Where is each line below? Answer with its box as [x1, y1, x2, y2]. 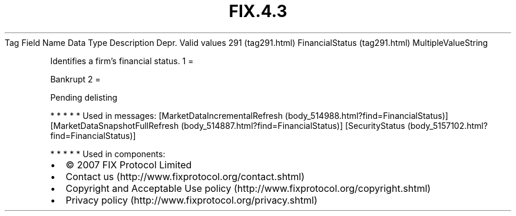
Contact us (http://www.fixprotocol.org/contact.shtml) [65, 170, 305, 182]
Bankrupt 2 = [50, 74, 101, 84]
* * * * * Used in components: [50, 148, 166, 159]
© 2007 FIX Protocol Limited [65, 158, 192, 171]
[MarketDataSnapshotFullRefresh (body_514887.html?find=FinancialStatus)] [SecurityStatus [50, 120, 405, 131]
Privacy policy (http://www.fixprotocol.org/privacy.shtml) [65, 194, 317, 206]
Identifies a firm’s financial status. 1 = [50, 55, 194, 66]
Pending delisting [50, 92, 118, 102]
